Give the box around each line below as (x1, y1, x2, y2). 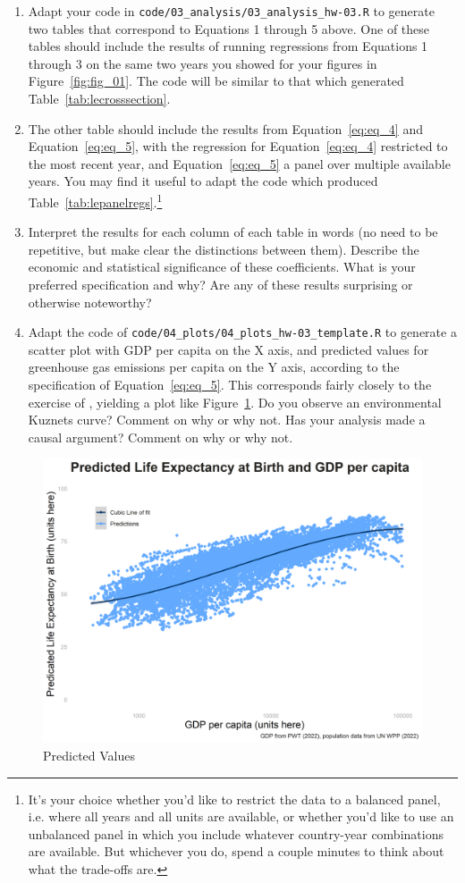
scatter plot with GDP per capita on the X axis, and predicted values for (28, 340, 429, 358)
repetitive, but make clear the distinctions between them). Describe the (28, 240, 419, 258)
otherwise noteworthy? (28, 292, 152, 311)
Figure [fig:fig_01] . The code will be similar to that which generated (28, 71, 404, 90)
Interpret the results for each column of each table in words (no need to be (28, 223, 438, 241)
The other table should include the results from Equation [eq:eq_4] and (28, 119, 424, 138)
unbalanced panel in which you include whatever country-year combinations (28, 824, 444, 843)
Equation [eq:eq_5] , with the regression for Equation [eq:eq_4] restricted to (28, 137, 448, 156)
